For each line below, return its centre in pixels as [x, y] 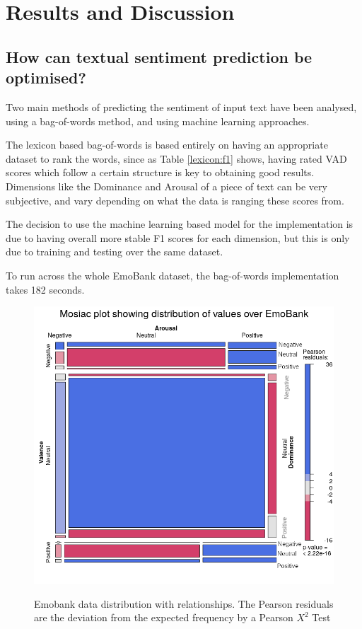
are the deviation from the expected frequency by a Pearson [164, 617]
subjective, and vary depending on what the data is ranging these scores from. [175, 200]
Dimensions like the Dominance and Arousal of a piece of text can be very [167, 186]
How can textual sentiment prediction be [159, 56]
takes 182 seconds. [45, 289]
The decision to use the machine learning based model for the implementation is [180, 224]
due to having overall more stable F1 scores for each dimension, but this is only [178, 237]
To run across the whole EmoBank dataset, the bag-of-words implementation [173, 275]
